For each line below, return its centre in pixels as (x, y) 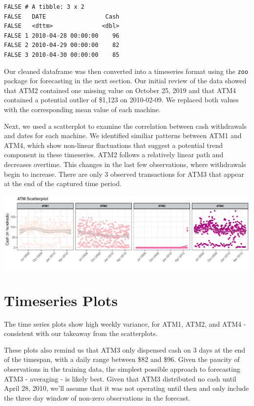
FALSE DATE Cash (62, 16)
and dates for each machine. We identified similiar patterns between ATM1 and (123, 135)
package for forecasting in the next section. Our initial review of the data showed (125, 81)
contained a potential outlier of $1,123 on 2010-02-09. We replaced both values (121, 100)
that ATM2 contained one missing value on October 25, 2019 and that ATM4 (120, 90)
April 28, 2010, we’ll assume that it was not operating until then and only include (127, 388)
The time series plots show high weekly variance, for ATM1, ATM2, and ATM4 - (125, 323)
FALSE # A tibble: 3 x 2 (44, 7)
